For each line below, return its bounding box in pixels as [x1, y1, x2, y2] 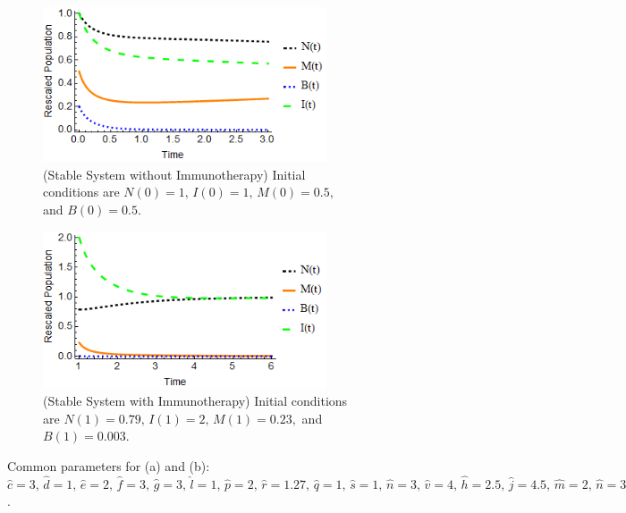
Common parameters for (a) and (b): [7, 457, 210, 475]
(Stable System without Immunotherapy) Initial [43, 164, 306, 183]
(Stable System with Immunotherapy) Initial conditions [43, 391, 348, 410]
